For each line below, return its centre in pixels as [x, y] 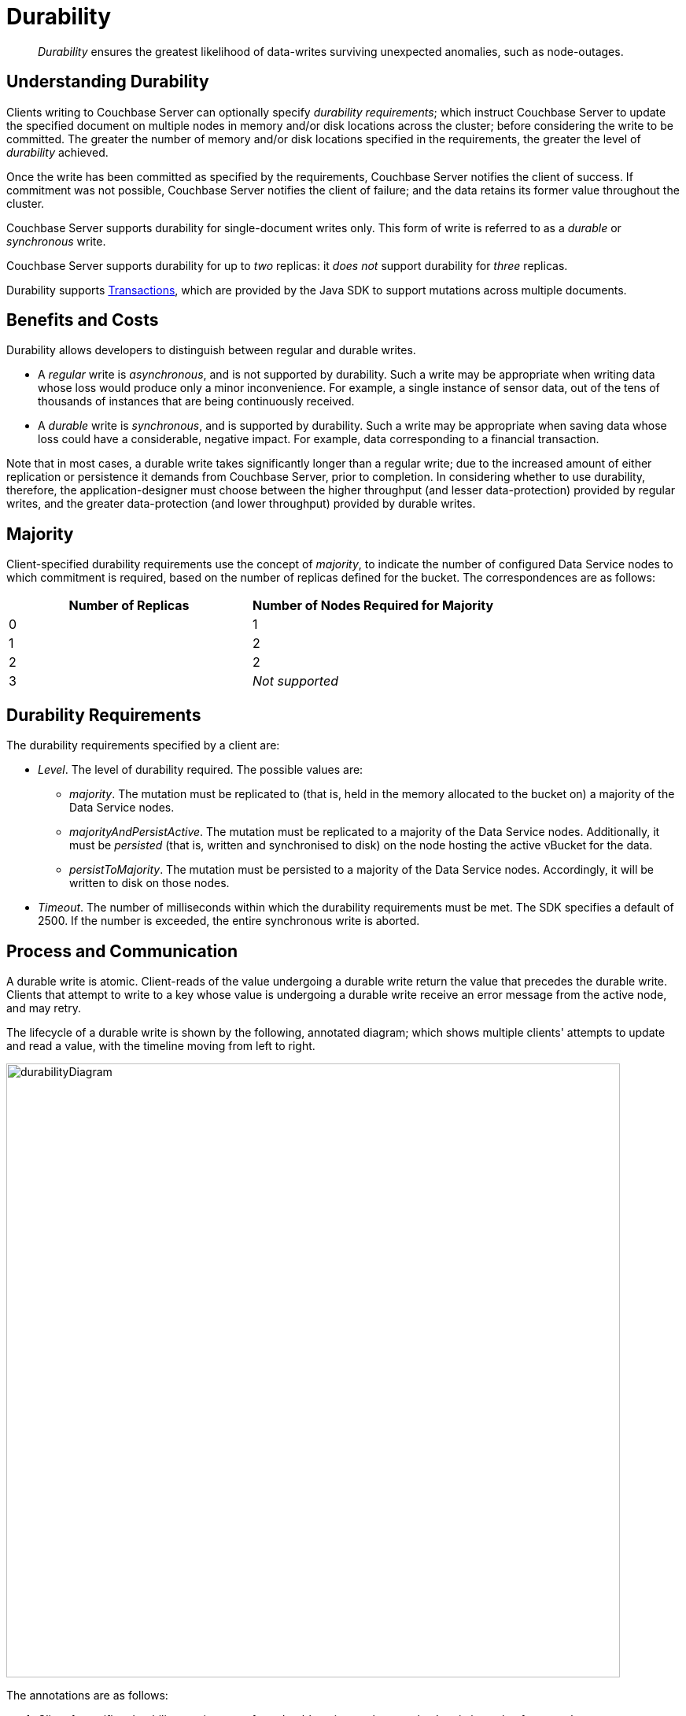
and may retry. [44, 1008]
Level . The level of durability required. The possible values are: [201, 770]
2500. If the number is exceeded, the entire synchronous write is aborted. [229, 921]
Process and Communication [122, 951]
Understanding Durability [108, 82]
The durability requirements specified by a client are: [143, 745]
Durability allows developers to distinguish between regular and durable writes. [211, 350]
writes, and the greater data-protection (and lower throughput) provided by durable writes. [241, 504]
